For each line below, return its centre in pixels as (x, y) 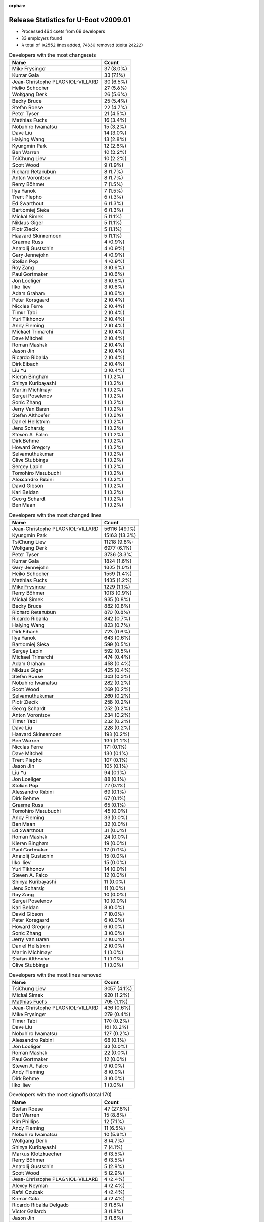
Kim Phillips (25, 1121)
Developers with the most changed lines (55, 515)
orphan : (17, 6)
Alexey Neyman (30, 1185)
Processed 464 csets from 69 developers (63, 31)
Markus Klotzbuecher (37, 1154)
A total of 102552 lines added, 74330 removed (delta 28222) (82, 45)
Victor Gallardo (29, 1211)
